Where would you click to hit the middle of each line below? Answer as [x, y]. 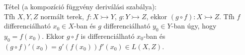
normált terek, [62, 16]
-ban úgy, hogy [194, 26]
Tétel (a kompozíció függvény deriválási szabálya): [81, 6]
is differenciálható [108, 36]
